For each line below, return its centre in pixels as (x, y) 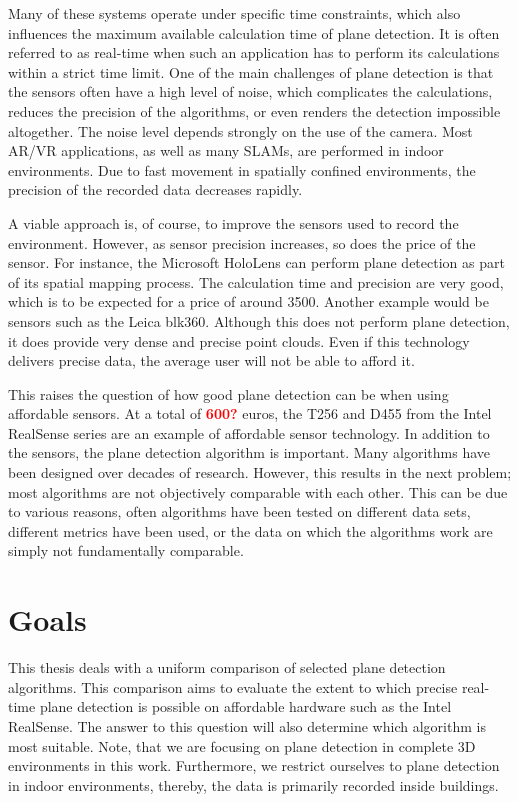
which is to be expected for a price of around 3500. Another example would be (248, 301)
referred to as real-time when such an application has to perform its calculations (254, 52)
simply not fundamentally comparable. (126, 550)
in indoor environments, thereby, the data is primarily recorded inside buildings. (253, 784)
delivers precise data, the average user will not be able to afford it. (211, 360)
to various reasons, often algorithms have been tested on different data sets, (239, 511)
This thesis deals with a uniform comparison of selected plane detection (227, 667)
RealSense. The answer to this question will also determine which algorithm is (247, 725)
